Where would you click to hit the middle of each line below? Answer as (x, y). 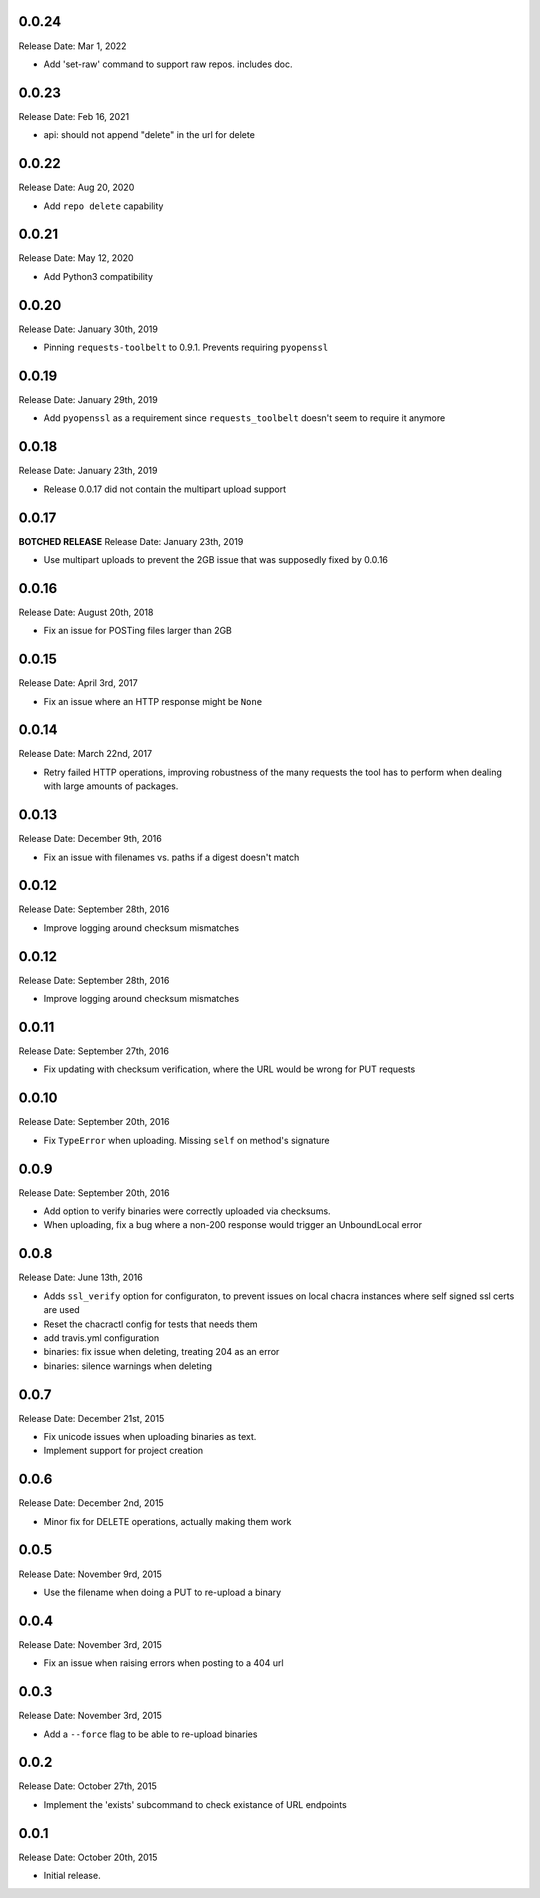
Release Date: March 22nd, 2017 (85, 754)
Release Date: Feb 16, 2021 (74, 116)
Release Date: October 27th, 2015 (87, 1786)
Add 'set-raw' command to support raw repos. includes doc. (168, 64)
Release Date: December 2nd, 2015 (91, 1503)
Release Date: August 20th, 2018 (86, 612)
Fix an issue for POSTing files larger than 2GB (137, 631)
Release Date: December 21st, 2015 (91, 1418)
